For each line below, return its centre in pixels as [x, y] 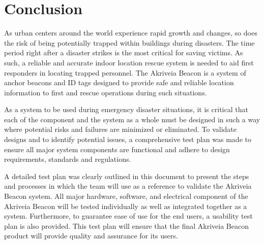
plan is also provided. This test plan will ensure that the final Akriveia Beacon [126, 225]
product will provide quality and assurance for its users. [91, 236]
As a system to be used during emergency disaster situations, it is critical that [126, 109]
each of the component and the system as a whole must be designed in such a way [132, 119]
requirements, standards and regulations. [68, 159]
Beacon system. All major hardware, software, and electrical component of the [126, 196]
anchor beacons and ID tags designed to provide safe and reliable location [119, 82]
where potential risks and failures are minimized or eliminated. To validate [120, 129]
